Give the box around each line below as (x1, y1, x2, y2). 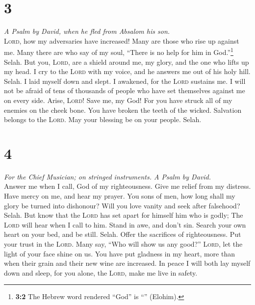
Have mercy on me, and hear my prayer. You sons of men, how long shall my (4, 191, 235, 201)
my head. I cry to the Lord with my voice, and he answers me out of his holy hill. (4, 66, 251, 76)
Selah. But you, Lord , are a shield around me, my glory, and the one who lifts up (4, 56, 249, 67)
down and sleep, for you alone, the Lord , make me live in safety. (4, 267, 198, 278)
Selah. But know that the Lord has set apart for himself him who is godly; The (4, 210, 243, 220)
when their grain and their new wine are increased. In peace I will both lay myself (4, 258, 251, 268)
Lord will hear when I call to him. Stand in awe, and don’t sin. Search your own (4, 219, 246, 229)
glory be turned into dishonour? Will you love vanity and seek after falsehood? (4, 200, 240, 210)
